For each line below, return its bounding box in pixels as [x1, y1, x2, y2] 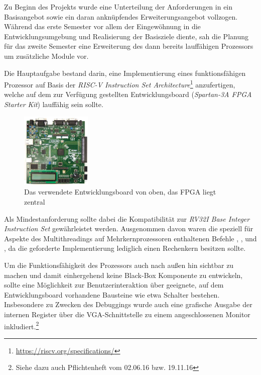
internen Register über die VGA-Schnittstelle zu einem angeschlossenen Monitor [4, 309, 250, 319]
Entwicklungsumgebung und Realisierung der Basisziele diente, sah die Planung [4, 31, 248, 41]
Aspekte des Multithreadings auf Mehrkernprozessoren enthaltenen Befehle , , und [4, 233, 257, 243]
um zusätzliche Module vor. [4, 50, 89, 61]
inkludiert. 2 [4, 319, 39, 331]
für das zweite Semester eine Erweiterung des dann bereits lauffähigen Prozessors [4, 41, 253, 51]
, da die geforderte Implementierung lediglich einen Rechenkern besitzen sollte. [4, 243, 246, 253]
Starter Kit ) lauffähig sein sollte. [4, 99, 103, 109]
